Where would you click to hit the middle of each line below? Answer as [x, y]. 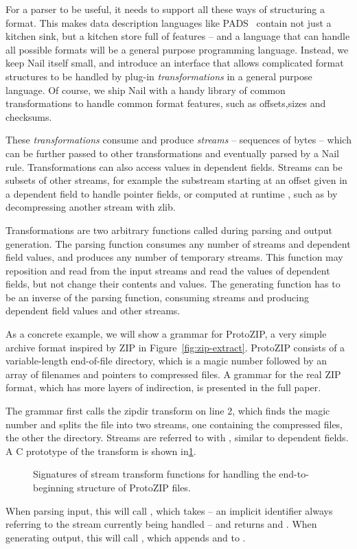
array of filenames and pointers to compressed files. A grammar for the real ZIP [173, 374]
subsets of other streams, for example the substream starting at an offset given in [176, 180]
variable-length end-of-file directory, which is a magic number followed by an [166, 361]
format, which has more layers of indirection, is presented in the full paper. [163, 387]
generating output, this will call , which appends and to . [126, 537]
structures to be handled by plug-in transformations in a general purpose [159, 76]
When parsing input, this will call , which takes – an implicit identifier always [169, 510]
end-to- [294, 474]
